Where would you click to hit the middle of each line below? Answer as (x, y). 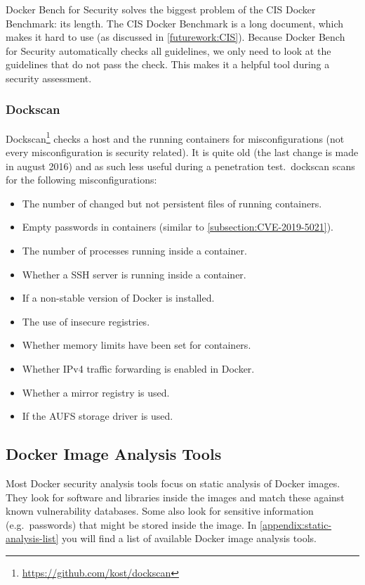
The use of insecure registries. (86, 321)
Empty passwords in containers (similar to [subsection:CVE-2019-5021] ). (178, 227)
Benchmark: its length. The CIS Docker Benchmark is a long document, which (175, 23)
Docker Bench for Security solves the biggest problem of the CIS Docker (161, 9)
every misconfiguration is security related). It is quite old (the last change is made (182, 152)
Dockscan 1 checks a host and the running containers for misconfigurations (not (175, 137)
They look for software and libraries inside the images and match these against (175, 497)
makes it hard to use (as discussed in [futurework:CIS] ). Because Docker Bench (175, 37)
